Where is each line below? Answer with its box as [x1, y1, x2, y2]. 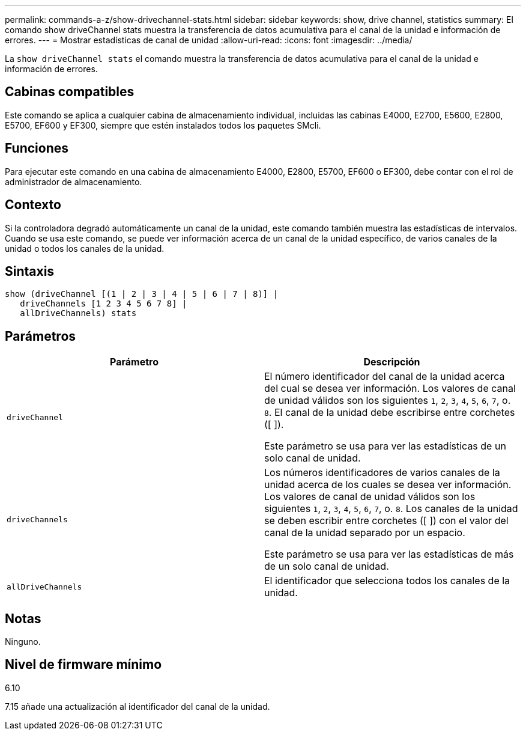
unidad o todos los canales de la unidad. [5, 243, 165, 254]
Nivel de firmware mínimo [5, 657, 162, 672]
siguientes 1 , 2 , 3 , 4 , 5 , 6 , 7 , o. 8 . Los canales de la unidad [264, 502, 518, 515]
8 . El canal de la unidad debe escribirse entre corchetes [264, 406, 515, 419]
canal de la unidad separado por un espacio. [264, 526, 465, 539]
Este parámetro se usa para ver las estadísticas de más [264, 548, 514, 561]
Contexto [5, 197, 61, 213]
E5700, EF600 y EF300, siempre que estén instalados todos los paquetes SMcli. [5, 120, 321, 130]
